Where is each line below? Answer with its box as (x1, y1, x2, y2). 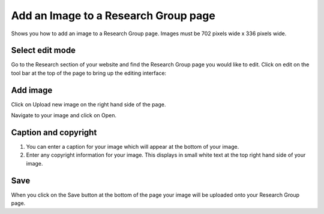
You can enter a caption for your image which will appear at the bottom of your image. (26, 143, 239, 151)
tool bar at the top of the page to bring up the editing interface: (11, 69, 167, 77)
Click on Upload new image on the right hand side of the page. (11, 100, 166, 108)
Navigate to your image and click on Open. (11, 112, 117, 119)
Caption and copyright (11, 127, 97, 137)
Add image (11, 85, 53, 95)
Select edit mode (11, 45, 76, 56)
